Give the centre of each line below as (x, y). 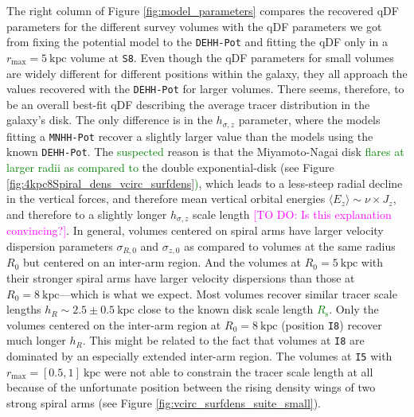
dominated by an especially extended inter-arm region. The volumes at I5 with (199, 356)
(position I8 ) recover (332, 324)
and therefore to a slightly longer (87, 214)
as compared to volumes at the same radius (290, 246)
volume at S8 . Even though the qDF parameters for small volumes (232, 57)
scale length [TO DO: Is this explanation (292, 214)
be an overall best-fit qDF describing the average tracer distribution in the (188, 104)
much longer (36, 340)
